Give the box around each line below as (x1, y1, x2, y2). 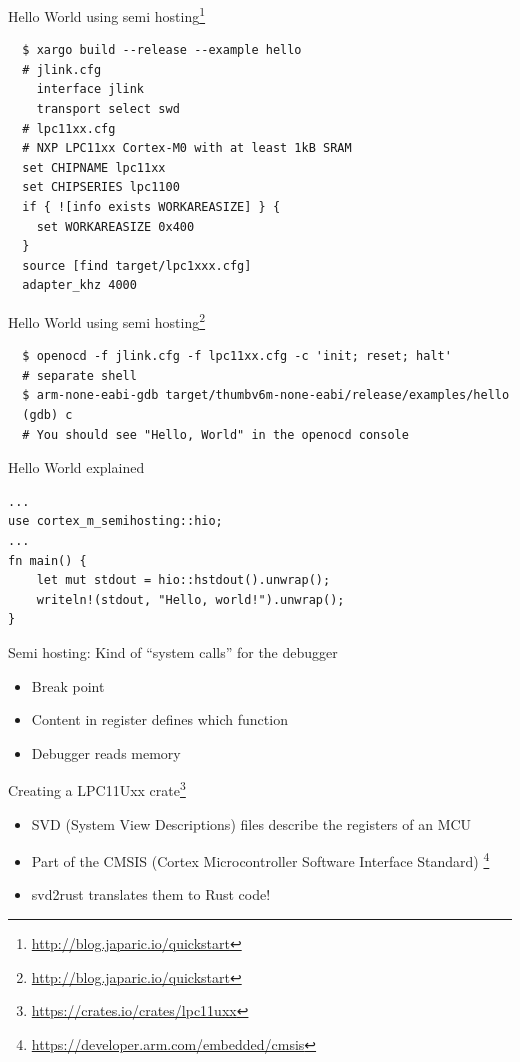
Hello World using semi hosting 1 (8, 3, 206, 26)
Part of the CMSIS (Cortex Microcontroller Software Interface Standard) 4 (31, 848, 490, 871)
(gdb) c (22, 408, 73, 422)
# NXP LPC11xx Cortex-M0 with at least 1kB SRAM (22, 141, 352, 156)
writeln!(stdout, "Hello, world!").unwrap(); (36, 592, 345, 607)
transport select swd (36, 102, 180, 117)
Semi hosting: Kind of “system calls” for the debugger (8, 641, 338, 662)
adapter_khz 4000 (22, 278, 137, 293)
